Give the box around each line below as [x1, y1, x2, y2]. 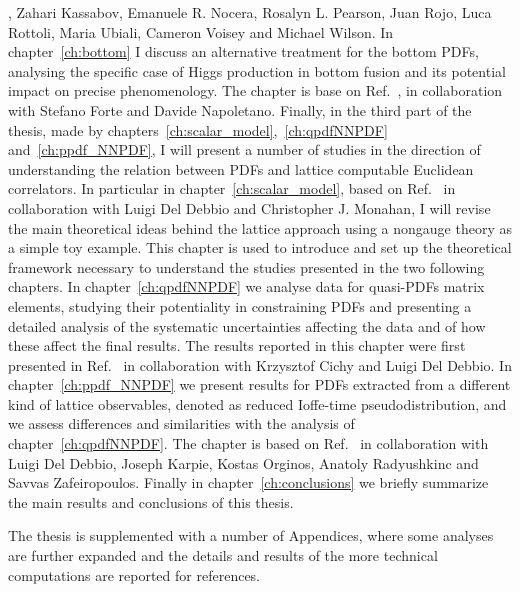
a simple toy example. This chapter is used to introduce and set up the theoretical [8, 237, 512, 258]
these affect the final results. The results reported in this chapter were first [8, 335, 466, 356]
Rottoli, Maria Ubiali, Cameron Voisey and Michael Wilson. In [8, 21, 394, 42]
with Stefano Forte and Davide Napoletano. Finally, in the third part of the [8, 99, 472, 120]
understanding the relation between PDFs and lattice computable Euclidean [8, 158, 474, 179]
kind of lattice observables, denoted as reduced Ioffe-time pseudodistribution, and [8, 393, 507, 414]
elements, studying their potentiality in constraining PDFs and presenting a [8, 295, 472, 316]
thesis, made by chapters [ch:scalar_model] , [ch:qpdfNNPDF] [8, 119, 388, 140]
